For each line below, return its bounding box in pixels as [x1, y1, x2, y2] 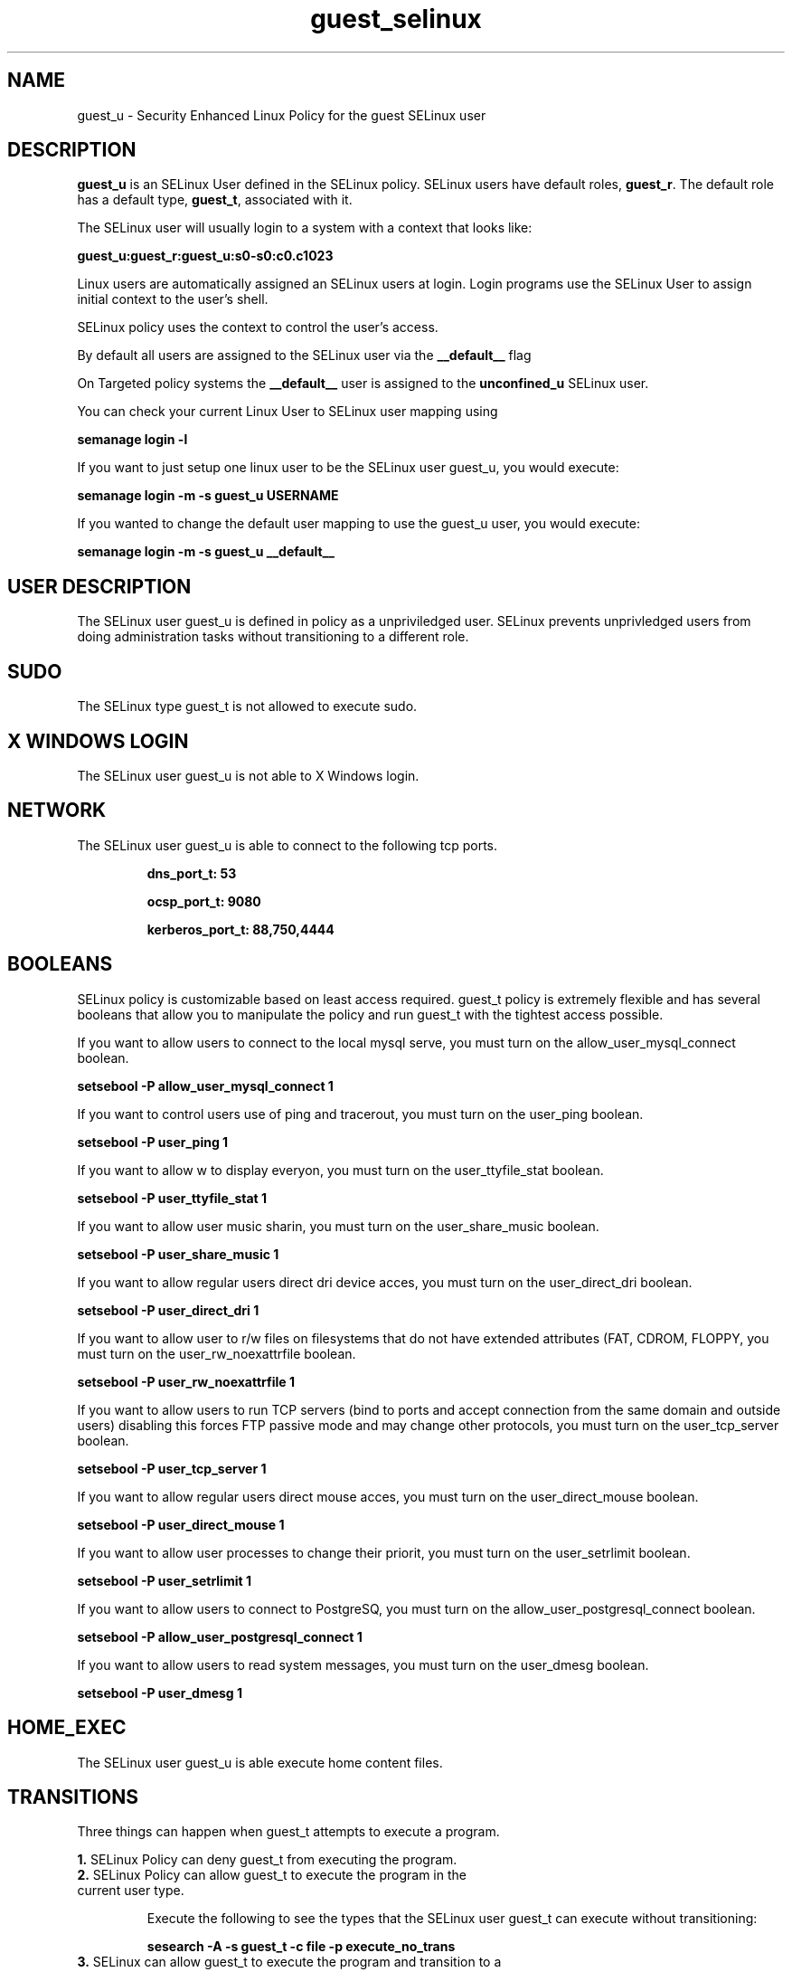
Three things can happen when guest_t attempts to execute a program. [77, 1824, 500, 1840]
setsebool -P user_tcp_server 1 [77, 1460, 267, 1476]
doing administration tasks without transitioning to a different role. [77, 629, 469, 645]
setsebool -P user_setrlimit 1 [77, 1572, 251, 1588]
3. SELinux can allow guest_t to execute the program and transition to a [77, 1954, 502, 1970]
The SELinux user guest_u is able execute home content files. [77, 1754, 443, 1770]
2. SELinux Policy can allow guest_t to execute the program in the [77, 1867, 467, 1883]
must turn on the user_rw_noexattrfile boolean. [77, 1345, 356, 1361]
